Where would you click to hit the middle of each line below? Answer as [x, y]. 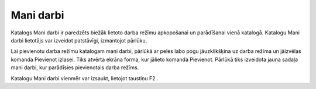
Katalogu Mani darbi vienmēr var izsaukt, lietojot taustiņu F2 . [85, 78]
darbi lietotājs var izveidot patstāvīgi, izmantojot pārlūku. [79, 40]
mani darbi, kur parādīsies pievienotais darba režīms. [75, 67]
